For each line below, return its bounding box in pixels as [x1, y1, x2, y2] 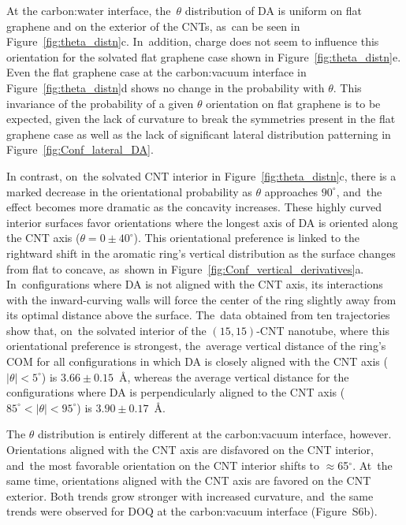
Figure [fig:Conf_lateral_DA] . [6, 141, 154, 158]
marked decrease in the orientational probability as [6, 183, 252, 199]
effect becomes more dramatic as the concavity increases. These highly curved [6, 199, 382, 215]
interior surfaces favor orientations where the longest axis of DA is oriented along [6, 214, 398, 230]
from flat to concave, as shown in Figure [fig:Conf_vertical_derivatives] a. [6, 260, 364, 277]
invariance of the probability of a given [6, 95, 194, 111]
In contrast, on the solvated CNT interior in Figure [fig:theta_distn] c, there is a [6, 167, 397, 184]
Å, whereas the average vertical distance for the [118, 368, 349, 385]
